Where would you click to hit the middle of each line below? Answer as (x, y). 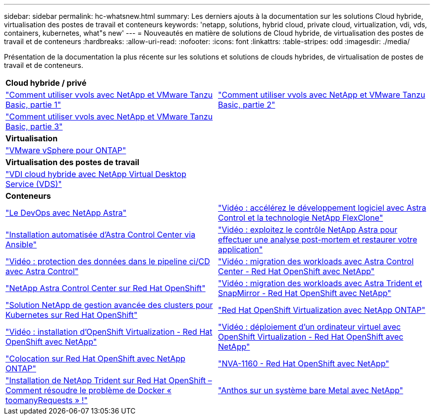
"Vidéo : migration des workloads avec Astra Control (316, 261)
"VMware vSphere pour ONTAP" (66, 150)
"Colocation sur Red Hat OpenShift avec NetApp (96, 359)
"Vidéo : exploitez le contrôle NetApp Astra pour (308, 230)
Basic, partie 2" (247, 105)
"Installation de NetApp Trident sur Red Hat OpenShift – (109, 380)
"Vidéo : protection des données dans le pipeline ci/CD (108, 261)
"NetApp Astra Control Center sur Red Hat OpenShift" (106, 288)
